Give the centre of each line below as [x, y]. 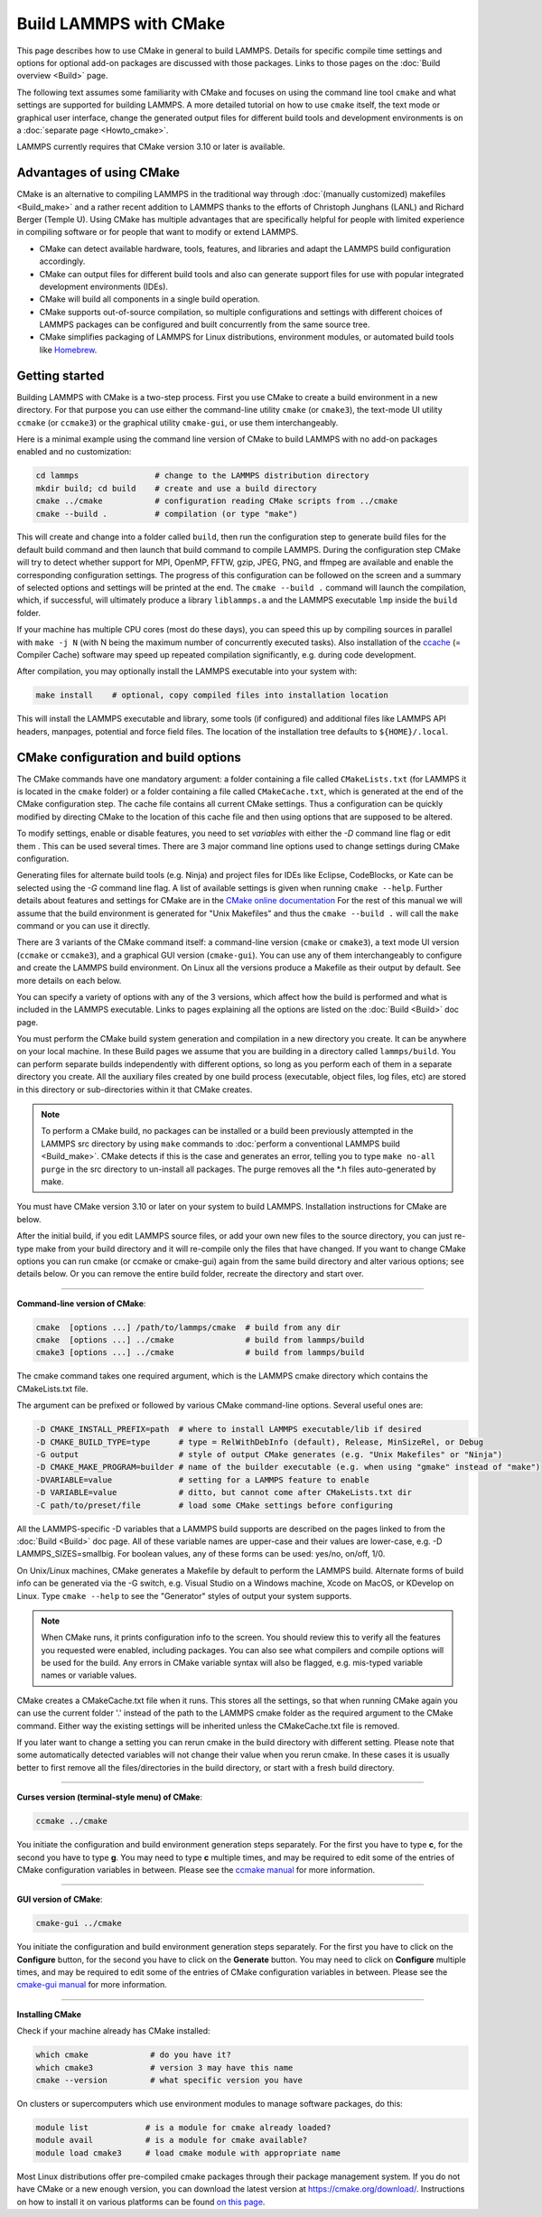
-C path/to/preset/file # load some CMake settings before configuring [214, 1505]
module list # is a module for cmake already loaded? [183, 2128]
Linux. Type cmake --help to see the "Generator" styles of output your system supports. [184, 1595]
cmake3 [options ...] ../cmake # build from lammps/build [200, 1352]
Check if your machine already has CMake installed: [114, 2031]
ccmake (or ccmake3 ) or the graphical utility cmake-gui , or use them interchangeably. [178, 422]
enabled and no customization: [74, 452]
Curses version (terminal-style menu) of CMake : [110, 1797]
